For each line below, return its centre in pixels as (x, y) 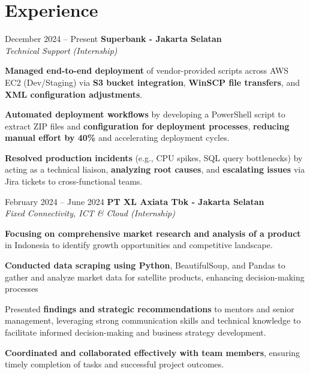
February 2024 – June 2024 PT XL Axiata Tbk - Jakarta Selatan (135, 201)
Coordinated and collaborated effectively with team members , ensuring (153, 352)
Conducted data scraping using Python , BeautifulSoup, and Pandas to (145, 265)
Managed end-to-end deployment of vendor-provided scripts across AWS (147, 70)
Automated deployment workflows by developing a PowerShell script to (145, 114)
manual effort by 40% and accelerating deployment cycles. (117, 138)
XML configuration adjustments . (74, 94)
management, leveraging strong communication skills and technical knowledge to (153, 320)
